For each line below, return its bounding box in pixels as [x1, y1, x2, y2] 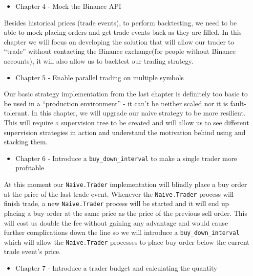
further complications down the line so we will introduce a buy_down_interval [4, 227, 240, 237]
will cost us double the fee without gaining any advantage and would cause [4, 217, 228, 228]
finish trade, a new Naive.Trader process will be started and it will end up [4, 198, 229, 208]
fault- [230, 98, 247, 108]
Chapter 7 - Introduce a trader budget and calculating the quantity [15, 263, 217, 273]
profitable [15, 162, 44, 173]
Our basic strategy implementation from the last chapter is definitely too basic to [4, 89, 248, 99]
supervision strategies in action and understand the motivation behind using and [4, 127, 246, 137]
